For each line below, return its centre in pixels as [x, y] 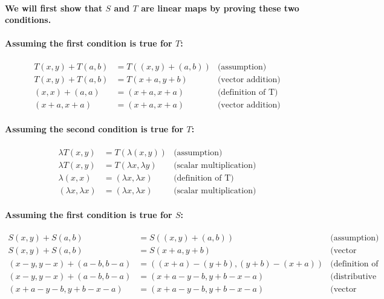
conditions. [28, 20]
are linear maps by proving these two [220, 8]
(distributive [353, 276]
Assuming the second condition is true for [94, 129]
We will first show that [54, 8]
